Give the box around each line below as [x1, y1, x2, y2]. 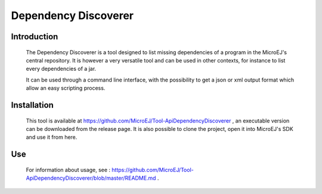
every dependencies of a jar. [26, 65, 97, 73]
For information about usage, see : [26, 166, 110, 173]
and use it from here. [26, 134, 78, 141]
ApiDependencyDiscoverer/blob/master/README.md [26, 174, 156, 182]
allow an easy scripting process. [26, 85, 106, 92]
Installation [11, 100, 54, 110]
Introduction [11, 32, 58, 42]
